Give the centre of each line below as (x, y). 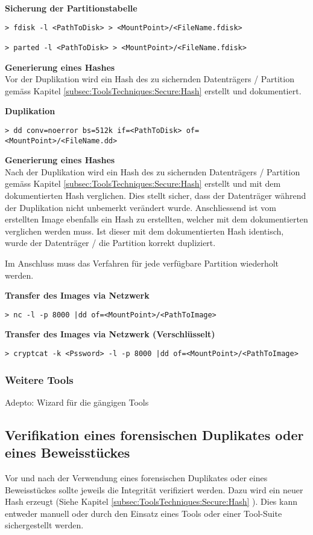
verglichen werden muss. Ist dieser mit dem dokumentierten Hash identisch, (144, 231)
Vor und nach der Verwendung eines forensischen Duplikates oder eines (136, 478)
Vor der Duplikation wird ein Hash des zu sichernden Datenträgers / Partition (150, 79)
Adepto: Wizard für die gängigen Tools (77, 402)
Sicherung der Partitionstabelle (71, 8)
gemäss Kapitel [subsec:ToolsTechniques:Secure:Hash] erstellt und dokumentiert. (153, 90)
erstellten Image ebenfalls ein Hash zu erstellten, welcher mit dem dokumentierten (156, 219)
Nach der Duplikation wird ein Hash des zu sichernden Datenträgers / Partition (153, 171)
